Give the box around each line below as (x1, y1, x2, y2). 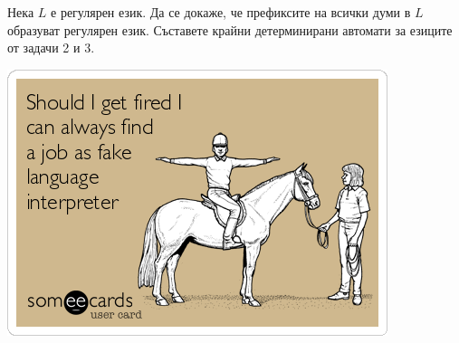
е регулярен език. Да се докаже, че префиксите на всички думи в (51, 3, 411, 21)
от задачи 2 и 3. (7, 38, 95, 57)
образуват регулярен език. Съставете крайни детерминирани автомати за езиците (7, 20, 453, 39)
